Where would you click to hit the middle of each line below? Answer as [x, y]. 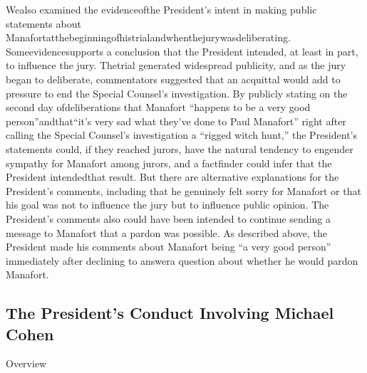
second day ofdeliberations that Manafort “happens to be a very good [158, 107]
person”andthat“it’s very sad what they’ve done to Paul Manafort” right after [176, 121]
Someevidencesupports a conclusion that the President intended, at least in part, [182, 51]
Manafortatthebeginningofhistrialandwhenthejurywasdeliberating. [148, 37]
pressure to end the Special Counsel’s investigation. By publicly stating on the [177, 93]
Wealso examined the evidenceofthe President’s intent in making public [161, 9]
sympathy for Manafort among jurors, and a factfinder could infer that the [169, 163]
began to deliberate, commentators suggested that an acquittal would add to [173, 79]
